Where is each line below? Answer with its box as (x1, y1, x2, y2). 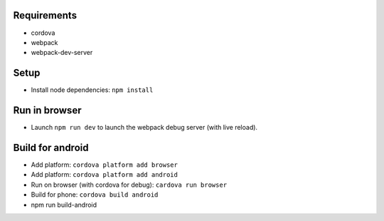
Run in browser (13, 104, 82, 117)
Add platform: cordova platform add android (31, 170, 178, 179)
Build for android (13, 141, 89, 153)
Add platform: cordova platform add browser (31, 160, 178, 169)
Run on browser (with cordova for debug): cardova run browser (31, 180, 228, 189)
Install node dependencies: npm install (31, 86, 154, 94)
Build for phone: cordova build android (31, 190, 159, 199)
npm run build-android (31, 200, 97, 209)
